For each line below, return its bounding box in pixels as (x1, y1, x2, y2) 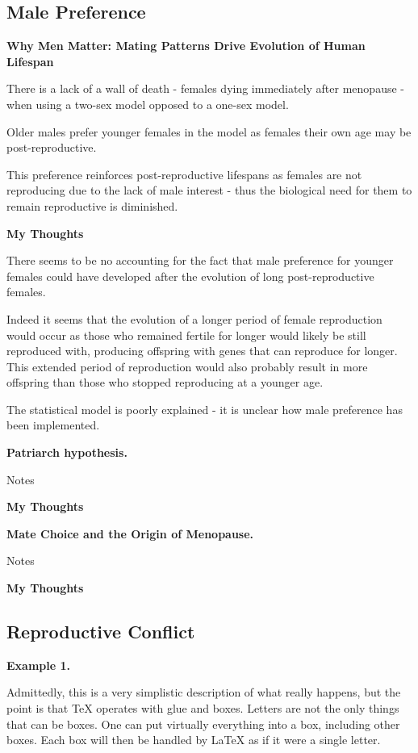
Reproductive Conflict (6, 619, 195, 644)
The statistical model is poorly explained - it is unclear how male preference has (6, 400, 403, 417)
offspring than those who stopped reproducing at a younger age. (6, 374, 324, 391)
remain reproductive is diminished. (6, 197, 178, 214)
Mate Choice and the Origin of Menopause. (6, 525, 254, 542)
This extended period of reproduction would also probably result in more (6, 358, 368, 374)
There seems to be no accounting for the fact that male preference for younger (6, 252, 394, 269)
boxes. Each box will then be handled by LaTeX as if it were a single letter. (6, 731, 381, 748)
